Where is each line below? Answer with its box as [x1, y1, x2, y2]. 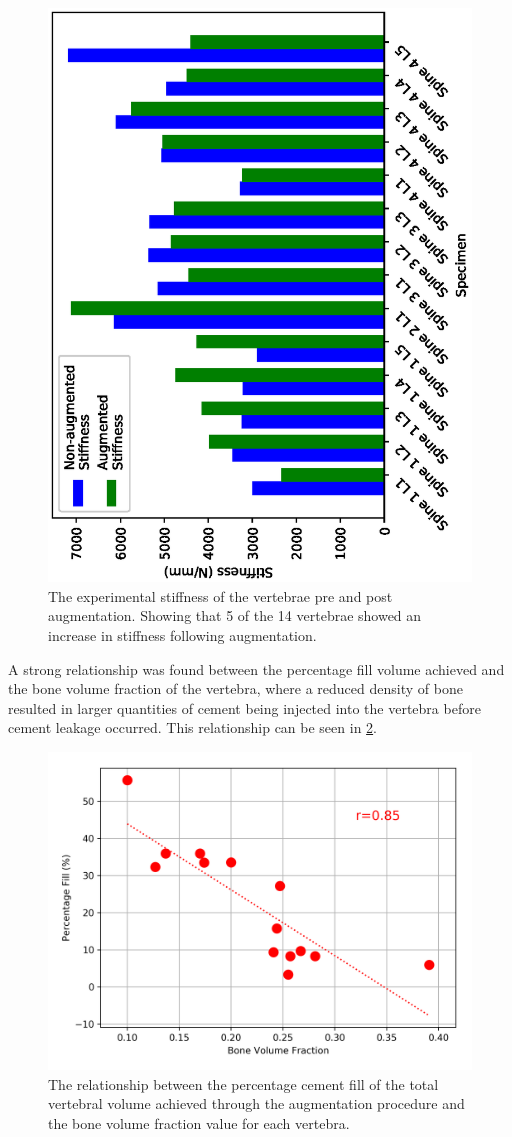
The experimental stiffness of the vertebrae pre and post [48, 585, 393, 606]
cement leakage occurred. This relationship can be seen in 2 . [8, 717, 377, 738]
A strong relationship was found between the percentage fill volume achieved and [8, 658, 505, 679]
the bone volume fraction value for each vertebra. [48, 1112, 350, 1133]
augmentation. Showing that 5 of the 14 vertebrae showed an [48, 605, 422, 626]
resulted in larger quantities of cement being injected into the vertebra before [8, 697, 481, 718]
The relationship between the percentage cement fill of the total [48, 1073, 439, 1094]
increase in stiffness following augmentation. [48, 625, 317, 646]
